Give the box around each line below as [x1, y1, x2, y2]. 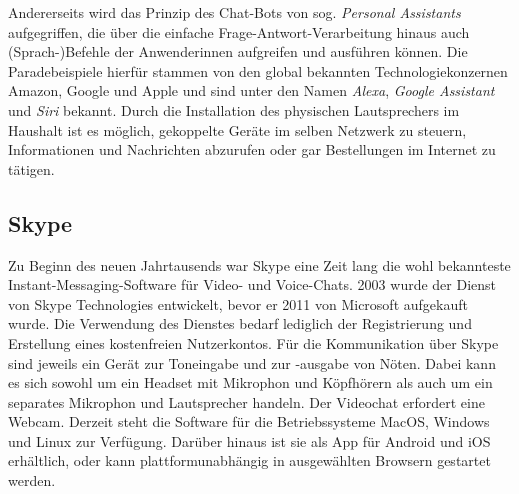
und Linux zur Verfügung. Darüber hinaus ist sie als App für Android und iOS [8, 430, 491, 451]
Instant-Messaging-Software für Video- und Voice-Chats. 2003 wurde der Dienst [8, 274, 497, 295]
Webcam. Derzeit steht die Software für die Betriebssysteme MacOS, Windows [8, 411, 490, 432]
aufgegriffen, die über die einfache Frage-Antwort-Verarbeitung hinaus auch [8, 21, 470, 42]
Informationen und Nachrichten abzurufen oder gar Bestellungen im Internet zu [8, 139, 496, 160]
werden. [8, 470, 56, 491]
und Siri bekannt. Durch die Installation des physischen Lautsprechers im [8, 99, 460, 120]
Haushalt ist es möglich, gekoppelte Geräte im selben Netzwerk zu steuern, [8, 119, 467, 140]
